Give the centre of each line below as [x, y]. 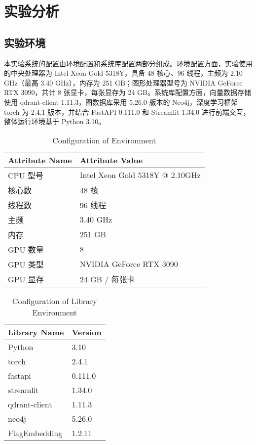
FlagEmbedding [35, 433]
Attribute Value [111, 160]
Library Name [36, 332]
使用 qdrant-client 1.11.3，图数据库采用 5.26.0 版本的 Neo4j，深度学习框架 [121, 102]
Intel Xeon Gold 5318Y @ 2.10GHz [140, 175]
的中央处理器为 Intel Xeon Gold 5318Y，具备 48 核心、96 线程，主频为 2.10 [123, 73]
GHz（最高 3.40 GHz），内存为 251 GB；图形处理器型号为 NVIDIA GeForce [123, 82]
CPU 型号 [26, 175]
